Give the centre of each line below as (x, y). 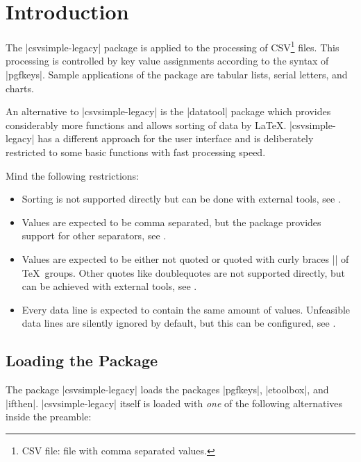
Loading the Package (82, 360)
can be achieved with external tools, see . (109, 286)
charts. (20, 88)
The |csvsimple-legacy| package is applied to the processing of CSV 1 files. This (173, 46)
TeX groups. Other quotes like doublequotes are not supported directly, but (184, 272)
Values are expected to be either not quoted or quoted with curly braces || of (185, 258)
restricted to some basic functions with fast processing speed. (136, 152)
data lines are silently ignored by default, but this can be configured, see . (179, 323)
